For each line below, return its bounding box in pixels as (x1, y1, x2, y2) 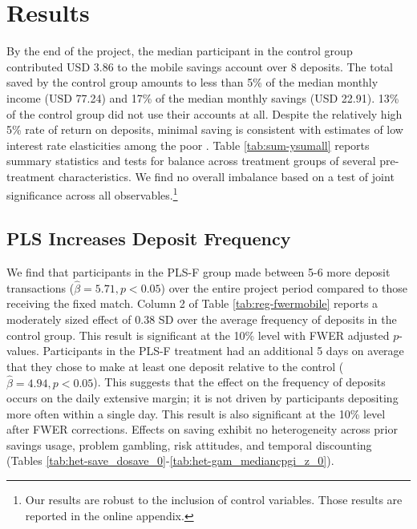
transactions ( (6, 279, 75, 296)
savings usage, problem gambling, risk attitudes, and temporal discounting (6, 436, 372, 453)
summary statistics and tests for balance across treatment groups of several (6, 152, 376, 169)
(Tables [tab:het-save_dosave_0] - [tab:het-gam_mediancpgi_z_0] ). (6, 452, 334, 469)
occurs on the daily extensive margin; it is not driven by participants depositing (6, 390, 399, 406)
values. (6, 342, 39, 359)
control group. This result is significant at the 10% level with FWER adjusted (6, 326, 390, 343)
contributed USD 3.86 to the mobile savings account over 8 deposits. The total (6, 58, 394, 75)
